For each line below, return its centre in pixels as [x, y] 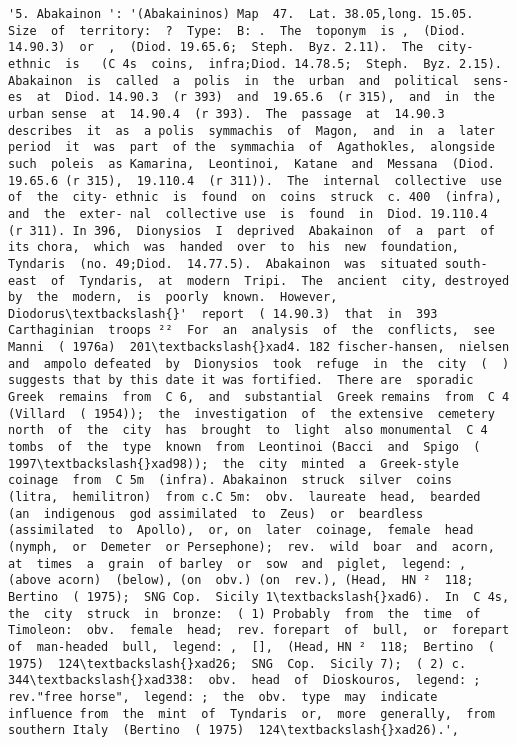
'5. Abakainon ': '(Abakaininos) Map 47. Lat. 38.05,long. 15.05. [241, 14]
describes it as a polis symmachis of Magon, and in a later [251, 130]
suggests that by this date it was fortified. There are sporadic [241, 380]
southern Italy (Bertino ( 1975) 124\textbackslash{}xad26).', [234, 730]
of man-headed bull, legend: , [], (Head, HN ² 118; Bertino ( [251, 646]
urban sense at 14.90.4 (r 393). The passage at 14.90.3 [226, 113]
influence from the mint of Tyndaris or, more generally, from [251, 713]
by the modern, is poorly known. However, [173, 297]
